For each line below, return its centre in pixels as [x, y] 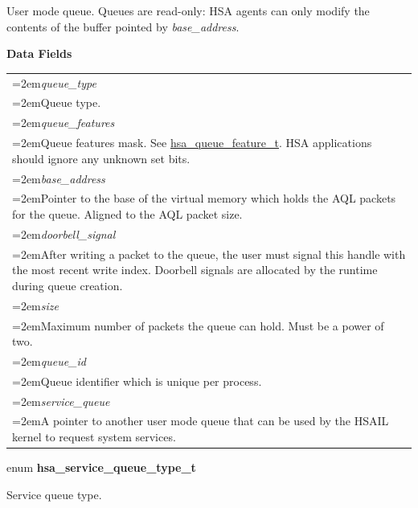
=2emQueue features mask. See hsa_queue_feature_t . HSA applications [192, 143]
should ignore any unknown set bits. [101, 158]
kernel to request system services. [94, 437]
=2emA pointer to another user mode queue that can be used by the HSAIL [201, 421]
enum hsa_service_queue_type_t [101, 467]
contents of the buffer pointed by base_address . [123, 26]
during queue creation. [68, 285]
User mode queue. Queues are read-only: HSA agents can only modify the [188, 10]
